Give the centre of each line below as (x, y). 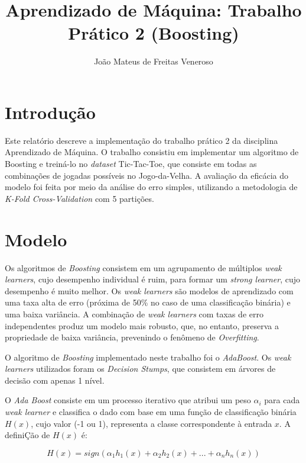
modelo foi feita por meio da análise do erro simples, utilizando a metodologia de (151, 187)
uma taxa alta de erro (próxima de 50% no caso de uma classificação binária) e (148, 302)
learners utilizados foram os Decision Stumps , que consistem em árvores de (140, 369)
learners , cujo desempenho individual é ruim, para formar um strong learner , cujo (152, 279)
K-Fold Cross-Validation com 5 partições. (79, 198)
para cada (282, 400)
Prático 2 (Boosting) (154, 33)
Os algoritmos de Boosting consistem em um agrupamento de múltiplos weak (143, 267)
